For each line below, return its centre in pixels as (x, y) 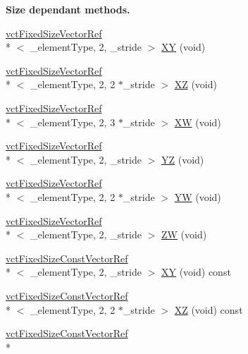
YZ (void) (182, 159)
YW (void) (198, 196)
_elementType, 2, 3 (73, 122)
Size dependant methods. (68, 9)
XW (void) (198, 122)
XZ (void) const (209, 309)
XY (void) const (196, 272)
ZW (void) (184, 234)
